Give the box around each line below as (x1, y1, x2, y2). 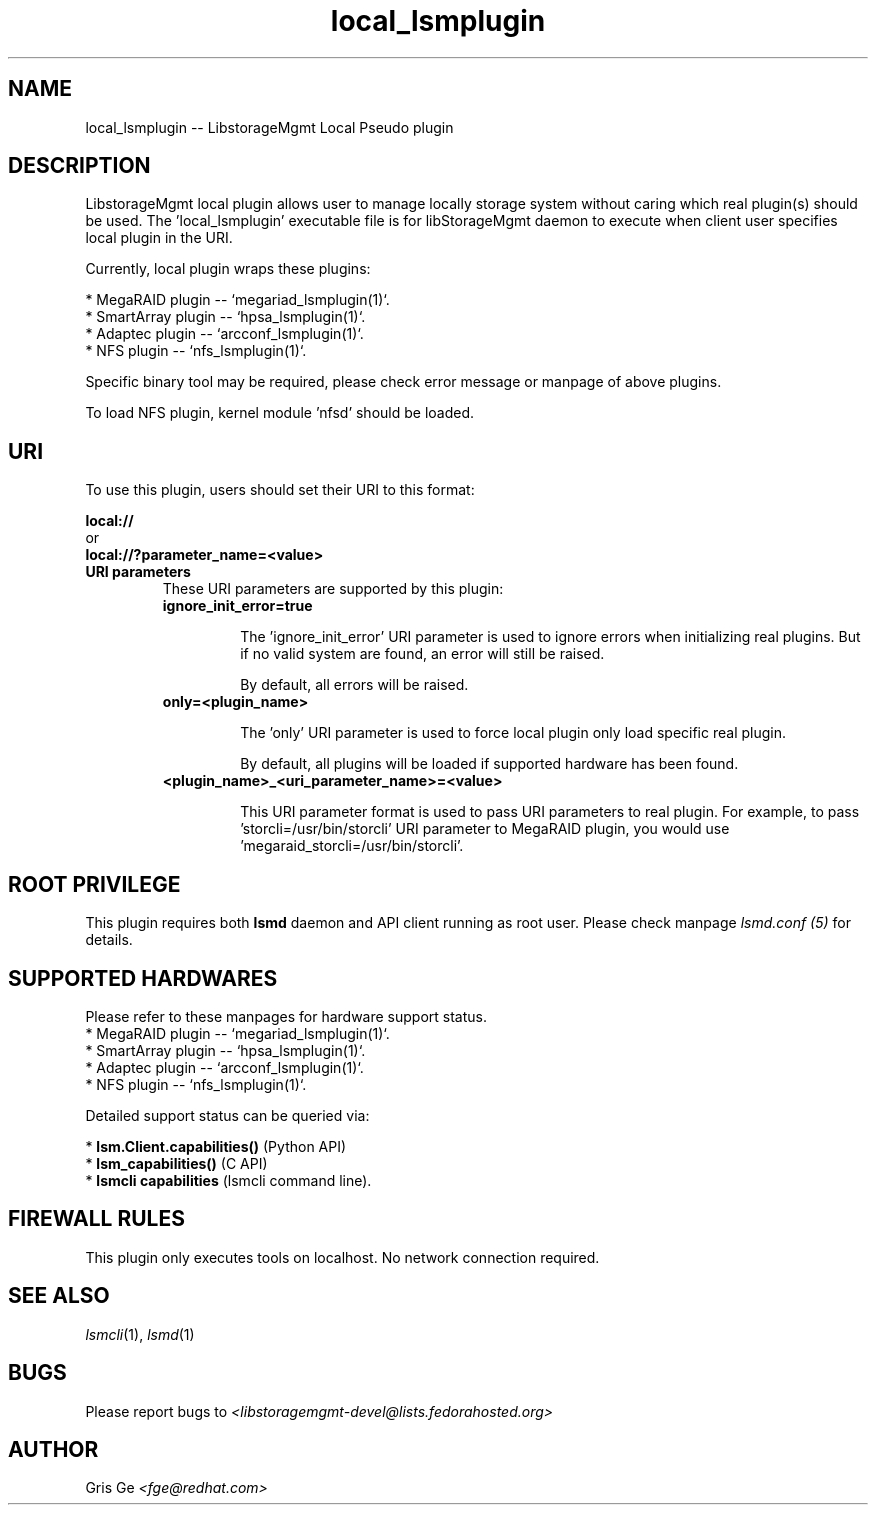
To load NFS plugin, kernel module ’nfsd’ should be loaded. (85, 404, 475, 422)
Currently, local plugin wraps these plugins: (85, 260, 371, 278)
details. (85, 931, 133, 949)
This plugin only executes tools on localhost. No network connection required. (85, 1248, 600, 1266)
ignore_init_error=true (162, 597, 313, 615)
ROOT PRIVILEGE (8, 871, 181, 897)
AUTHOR (8, 1436, 99, 1462)
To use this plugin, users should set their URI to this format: (85, 481, 475, 499)
